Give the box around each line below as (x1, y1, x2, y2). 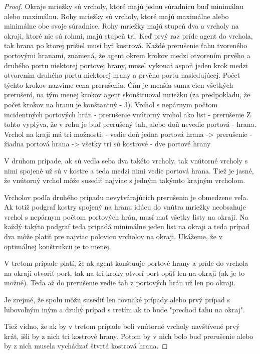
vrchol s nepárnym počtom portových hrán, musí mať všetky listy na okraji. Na (4, 211, 248, 222)
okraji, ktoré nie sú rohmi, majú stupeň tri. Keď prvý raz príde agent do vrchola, (4, 30, 253, 41)
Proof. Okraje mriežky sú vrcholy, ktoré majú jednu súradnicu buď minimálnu (4, 1, 243, 11)
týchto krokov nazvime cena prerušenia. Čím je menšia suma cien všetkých (4, 79, 233, 90)
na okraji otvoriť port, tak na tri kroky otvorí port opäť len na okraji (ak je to (4, 267, 245, 278)
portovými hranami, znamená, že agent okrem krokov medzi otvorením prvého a (4, 50, 250, 60)
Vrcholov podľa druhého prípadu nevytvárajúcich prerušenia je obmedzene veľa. (4, 192, 248, 202)
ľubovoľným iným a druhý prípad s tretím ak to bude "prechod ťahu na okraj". (4, 304, 245, 314)
